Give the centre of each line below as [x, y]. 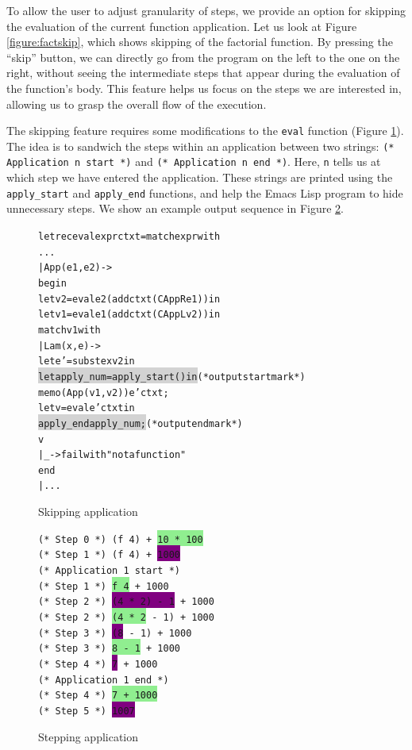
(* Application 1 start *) [109, 571]
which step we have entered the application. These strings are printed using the [200, 177]
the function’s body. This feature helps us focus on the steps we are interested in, [204, 88]
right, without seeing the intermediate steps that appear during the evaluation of [203, 73]
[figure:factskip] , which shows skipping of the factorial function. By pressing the [200, 42]
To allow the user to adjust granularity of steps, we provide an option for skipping [206, 10]
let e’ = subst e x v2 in [87, 362]
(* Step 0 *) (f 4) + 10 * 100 [121, 539]
